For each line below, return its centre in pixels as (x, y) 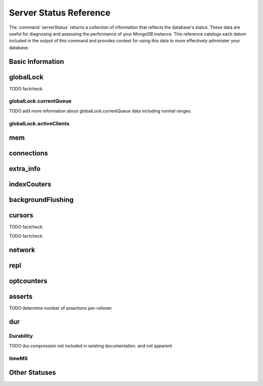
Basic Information (37, 62)
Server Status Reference (60, 13)
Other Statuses (32, 373)
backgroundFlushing (41, 200)
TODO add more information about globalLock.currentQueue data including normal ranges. (100, 111)
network (22, 250)
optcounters (28, 281)
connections (28, 153)
